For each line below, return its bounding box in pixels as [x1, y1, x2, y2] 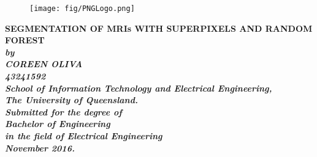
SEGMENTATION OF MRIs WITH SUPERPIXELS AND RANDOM [5, 21, 313, 34]
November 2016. [5, 141, 75, 154]
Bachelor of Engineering [5, 117, 110, 130]
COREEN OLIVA [5, 57, 83, 70]
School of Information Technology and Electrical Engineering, [5, 81, 272, 94]
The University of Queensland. [5, 93, 138, 106]
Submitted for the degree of [5, 105, 122, 118]
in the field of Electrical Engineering [5, 130, 162, 142]
